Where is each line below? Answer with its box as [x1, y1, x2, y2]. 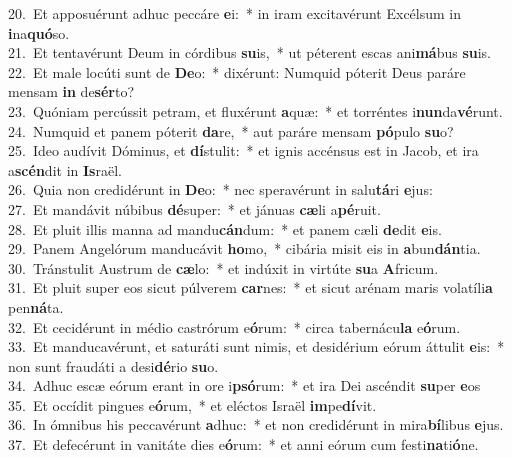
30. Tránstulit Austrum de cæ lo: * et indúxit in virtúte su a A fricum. [8, 257, 439, 278]
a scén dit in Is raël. [8, 159, 122, 180]
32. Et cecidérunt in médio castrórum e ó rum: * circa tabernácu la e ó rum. [8, 316, 461, 337]
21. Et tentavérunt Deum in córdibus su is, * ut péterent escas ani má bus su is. [8, 42, 491, 63]
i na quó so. [8, 22, 70, 43]
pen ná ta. [8, 296, 64, 317]
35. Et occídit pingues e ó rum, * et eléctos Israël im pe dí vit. [8, 394, 377, 415]
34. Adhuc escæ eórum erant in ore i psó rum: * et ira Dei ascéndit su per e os [8, 375, 481, 396]
